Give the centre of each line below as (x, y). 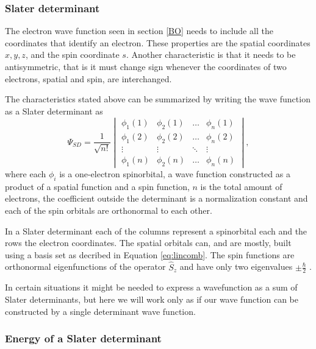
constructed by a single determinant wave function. (100, 311)
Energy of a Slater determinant (83, 338)
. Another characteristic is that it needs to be (211, 55)
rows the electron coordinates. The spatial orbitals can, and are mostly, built (148, 243)
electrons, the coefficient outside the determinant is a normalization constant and (156, 198)
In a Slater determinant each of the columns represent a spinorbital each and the (156, 231)
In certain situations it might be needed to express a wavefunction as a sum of (151, 287)
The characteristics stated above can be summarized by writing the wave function (158, 99)
